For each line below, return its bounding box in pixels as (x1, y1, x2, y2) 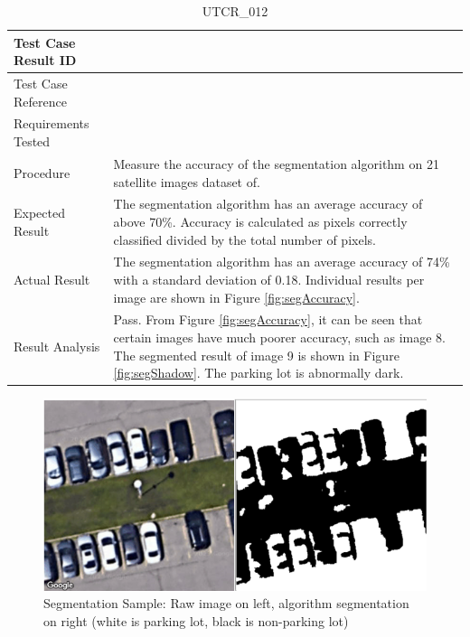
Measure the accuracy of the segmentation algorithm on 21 (113, 154, 439, 173)
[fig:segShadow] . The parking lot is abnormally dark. (113, 363, 404, 382)
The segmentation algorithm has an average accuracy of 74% (113, 252, 450, 271)
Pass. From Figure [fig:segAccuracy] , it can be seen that (113, 310, 423, 329)
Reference (14, 91, 67, 110)
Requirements (14, 114, 89, 133)
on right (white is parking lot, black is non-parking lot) (43, 611, 349, 630)
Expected (14, 203, 65, 222)
